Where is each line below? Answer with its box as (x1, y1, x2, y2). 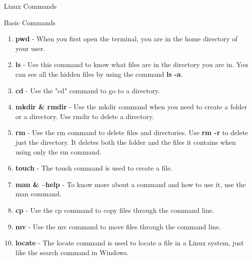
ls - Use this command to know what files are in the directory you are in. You (15, 59, 248, 69)
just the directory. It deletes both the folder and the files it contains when (15, 137, 236, 147)
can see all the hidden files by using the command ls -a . (15, 69, 183, 79)
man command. (15, 189, 61, 199)
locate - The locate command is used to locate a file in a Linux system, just (15, 238, 244, 248)
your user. (15, 43, 45, 53)
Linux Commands (4, 1, 57, 11)
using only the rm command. (15, 146, 102, 156)
